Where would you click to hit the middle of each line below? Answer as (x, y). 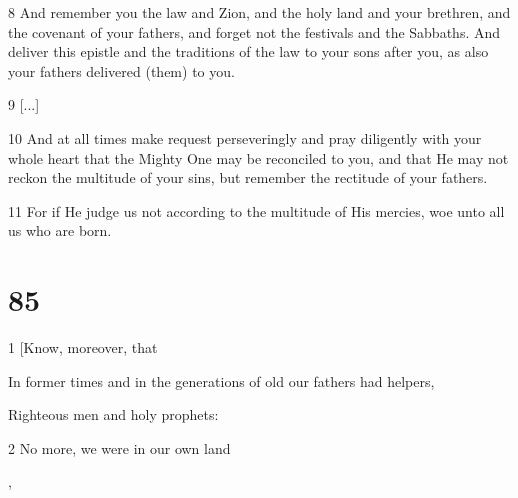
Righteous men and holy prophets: (113, 414)
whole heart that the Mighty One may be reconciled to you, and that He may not (258, 157)
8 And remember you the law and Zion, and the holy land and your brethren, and (259, 12)
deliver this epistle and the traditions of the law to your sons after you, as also (248, 51)
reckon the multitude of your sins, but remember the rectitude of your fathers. (248, 177)
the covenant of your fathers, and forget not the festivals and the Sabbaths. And (254, 31)
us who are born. (60, 230)
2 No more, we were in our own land (119, 447)
